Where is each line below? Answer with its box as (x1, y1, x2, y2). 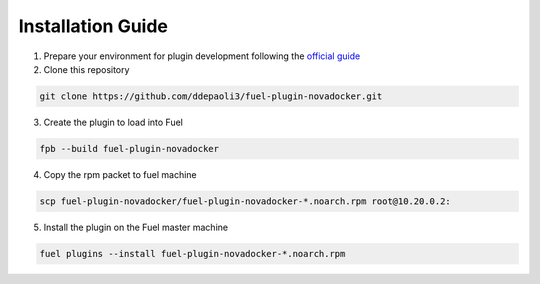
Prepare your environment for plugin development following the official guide (43, 50, 361, 62)
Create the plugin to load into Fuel (43, 116, 184, 128)
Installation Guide (18, 15, 169, 37)
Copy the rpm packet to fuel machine (43, 168, 197, 180)
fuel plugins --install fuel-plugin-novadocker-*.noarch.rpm (39, 248, 346, 259)
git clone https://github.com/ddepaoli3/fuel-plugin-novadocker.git (39, 90, 383, 102)
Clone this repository (43, 63, 130, 75)
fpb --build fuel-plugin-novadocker (39, 143, 220, 154)
